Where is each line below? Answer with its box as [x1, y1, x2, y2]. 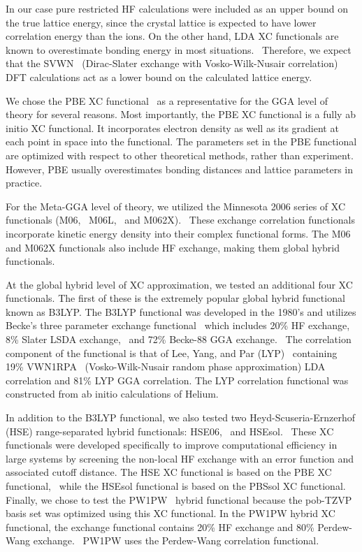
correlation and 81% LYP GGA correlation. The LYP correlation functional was [6, 372, 349, 387]
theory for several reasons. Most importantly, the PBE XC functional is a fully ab [6, 107, 356, 122]
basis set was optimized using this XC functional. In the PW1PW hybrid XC [6, 506, 335, 521]
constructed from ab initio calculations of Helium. [6, 386, 219, 401]
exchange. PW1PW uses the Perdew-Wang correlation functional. [33, 533, 319, 548]
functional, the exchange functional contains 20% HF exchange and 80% [6, 519, 314, 534]
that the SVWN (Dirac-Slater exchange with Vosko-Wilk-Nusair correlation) [6, 56, 338, 71]
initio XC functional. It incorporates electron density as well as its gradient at [6, 120, 339, 135]
